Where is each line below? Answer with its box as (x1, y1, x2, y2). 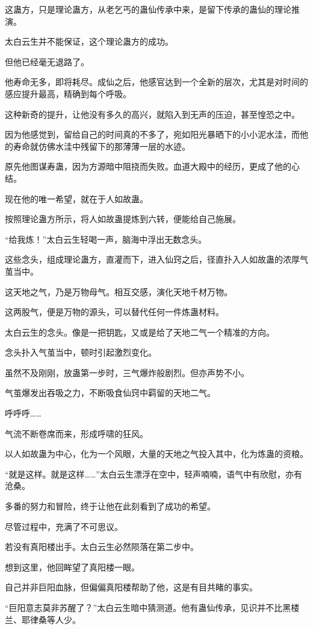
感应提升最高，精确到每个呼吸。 (5, 87, 131, 100)
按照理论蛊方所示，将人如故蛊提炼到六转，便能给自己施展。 (5, 212, 241, 225)
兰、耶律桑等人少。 (5, 613, 81, 625)
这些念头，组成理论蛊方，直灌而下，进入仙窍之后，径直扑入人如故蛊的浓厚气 (5, 253, 308, 266)
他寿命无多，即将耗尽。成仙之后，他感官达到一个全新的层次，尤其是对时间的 (5, 75, 308, 88)
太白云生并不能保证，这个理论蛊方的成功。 (5, 35, 173, 48)
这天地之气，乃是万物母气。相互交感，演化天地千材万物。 (5, 285, 232, 298)
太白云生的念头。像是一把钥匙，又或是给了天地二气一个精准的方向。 (5, 325, 274, 338)
